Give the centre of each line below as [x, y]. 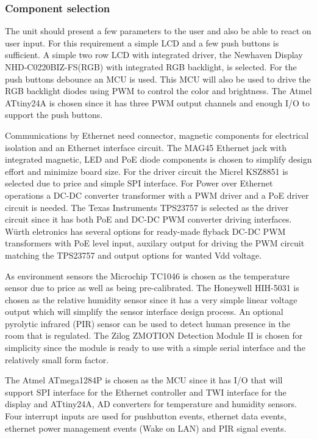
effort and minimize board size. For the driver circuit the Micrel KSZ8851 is [147, 171]
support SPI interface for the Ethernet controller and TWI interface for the [146, 392]
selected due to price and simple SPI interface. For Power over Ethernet [139, 183]
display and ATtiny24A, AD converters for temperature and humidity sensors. [151, 404]
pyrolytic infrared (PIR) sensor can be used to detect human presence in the [148, 323]
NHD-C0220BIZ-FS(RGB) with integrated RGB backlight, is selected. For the [151, 67]
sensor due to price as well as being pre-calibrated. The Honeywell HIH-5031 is [152, 288]
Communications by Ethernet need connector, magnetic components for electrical [157, 135]
